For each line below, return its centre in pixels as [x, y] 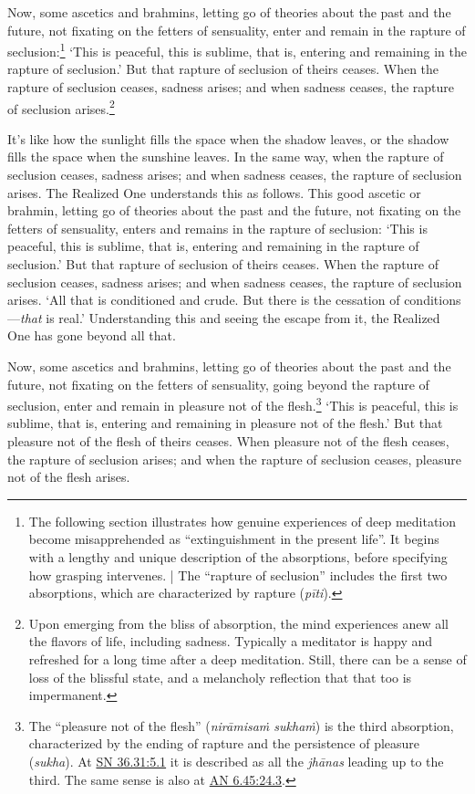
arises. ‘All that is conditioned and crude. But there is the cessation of [204, 300]
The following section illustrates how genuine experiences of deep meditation [242, 521]
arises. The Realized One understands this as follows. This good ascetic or [214, 192]
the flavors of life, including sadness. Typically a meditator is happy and [231, 641]
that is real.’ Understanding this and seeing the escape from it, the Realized [230, 317]
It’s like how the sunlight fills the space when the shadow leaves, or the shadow [228, 138]
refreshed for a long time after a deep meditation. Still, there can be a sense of [248, 658]
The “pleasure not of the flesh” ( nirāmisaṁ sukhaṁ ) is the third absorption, [241, 725]
